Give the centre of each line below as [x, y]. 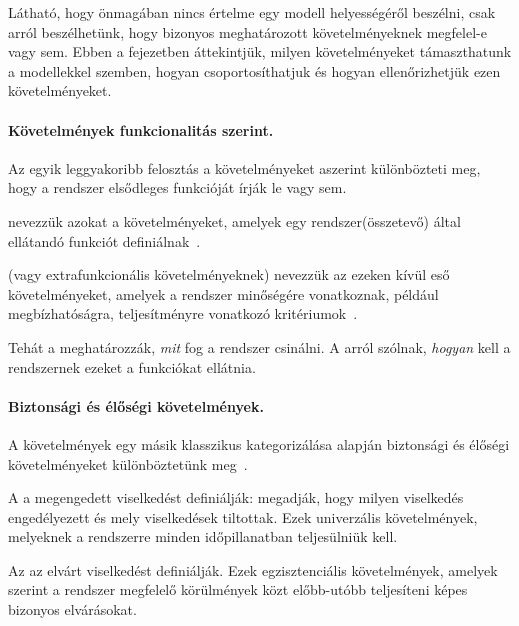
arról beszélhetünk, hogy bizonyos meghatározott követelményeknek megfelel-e [247, 31]
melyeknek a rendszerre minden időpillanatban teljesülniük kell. [203, 536]
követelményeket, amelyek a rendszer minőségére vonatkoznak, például [223, 293]
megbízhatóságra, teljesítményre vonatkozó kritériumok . [183, 313]
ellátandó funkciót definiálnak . [104, 240]
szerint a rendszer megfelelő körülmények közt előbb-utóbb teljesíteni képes [238, 589]
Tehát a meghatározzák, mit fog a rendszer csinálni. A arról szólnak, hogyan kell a [259, 346]
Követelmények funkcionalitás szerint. [141, 129]
